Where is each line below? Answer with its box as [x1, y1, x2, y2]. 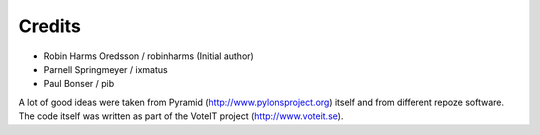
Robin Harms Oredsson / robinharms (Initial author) [43, 50, 254, 62]
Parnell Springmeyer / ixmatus [43, 63, 169, 75]
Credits [18, 15, 82, 37]
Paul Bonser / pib [43, 78, 115, 90]
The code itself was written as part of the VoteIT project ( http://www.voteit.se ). [18, 110, 344, 122]
